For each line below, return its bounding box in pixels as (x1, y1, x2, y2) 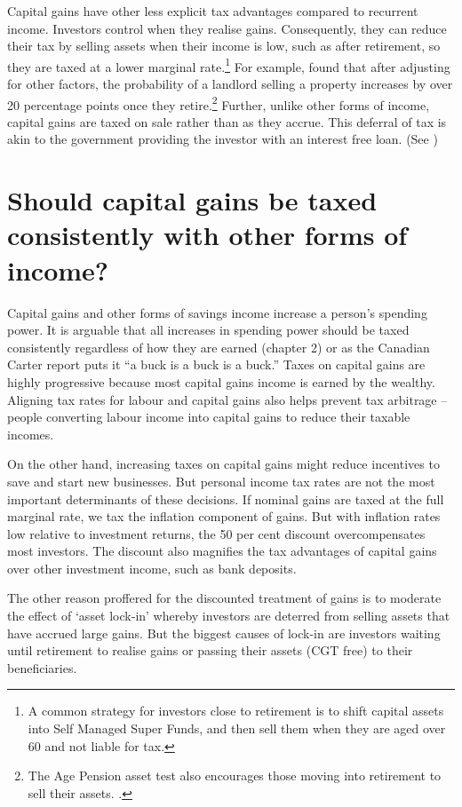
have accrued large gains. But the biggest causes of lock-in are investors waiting (7, 623, 441, 642)
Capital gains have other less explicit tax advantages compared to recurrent (7, 2, 418, 20)
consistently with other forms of (7, 217, 408, 253)
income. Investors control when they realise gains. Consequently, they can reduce (7, 19, 447, 37)
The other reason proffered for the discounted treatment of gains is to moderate (7, 589, 442, 607)
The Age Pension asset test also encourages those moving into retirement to (28, 766, 442, 785)
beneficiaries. (7, 658, 77, 676)
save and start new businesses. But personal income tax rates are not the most (7, 471, 435, 490)
